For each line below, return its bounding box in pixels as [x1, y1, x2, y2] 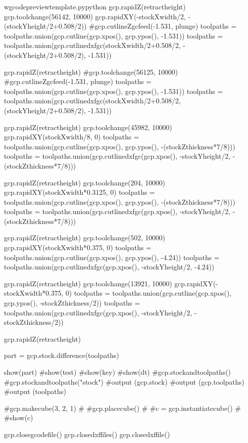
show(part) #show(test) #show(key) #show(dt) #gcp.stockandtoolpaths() [4, 367, 231, 377]
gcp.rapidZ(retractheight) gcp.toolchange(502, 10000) [4, 232, 165, 243]
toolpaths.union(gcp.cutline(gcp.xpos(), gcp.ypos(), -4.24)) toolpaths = [4, 252, 220, 262]
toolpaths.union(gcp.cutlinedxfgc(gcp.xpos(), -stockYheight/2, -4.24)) [4, 262, 214, 272]
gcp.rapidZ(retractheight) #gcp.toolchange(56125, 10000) [4, 66, 178, 77]
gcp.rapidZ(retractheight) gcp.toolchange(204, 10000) [4, 177, 165, 187]
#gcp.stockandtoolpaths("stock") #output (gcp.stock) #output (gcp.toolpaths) [4, 376, 245, 387]
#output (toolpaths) [4, 386, 66, 397]
